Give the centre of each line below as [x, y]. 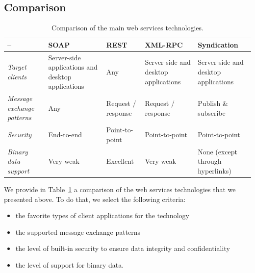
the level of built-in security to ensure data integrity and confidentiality [123, 248]
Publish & [213, 103]
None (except [218, 151]
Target [17, 67]
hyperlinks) [215, 170]
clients [17, 76]
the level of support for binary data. [70, 264]
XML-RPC [164, 44]
